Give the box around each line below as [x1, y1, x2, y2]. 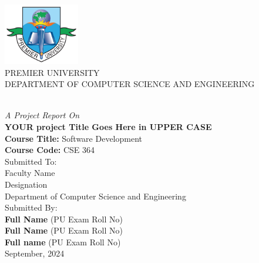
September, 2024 [5, 247, 65, 259]
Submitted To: [5, 155, 57, 167]
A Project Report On [5, 109, 80, 121]
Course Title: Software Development [5, 132, 142, 144]
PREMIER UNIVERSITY [5, 66, 100, 78]
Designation [5, 178, 48, 190]
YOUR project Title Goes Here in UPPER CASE [5, 120, 212, 132]
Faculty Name [5, 167, 55, 179]
